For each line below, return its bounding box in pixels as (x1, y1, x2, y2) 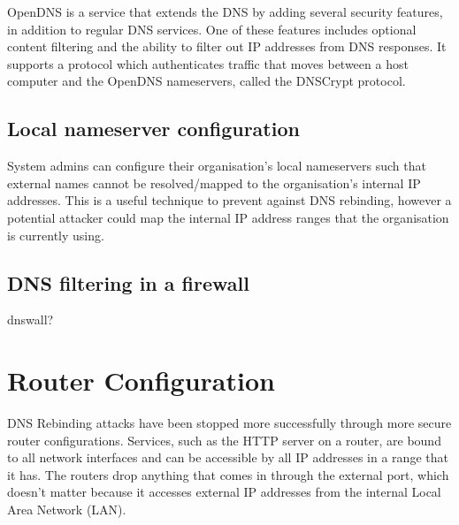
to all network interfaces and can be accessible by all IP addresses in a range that (7, 448, 448, 467)
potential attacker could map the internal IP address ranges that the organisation (7, 208, 449, 226)
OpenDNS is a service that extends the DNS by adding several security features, (7, 3, 443, 20)
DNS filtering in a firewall (7, 269, 249, 296)
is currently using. (7, 225, 104, 244)
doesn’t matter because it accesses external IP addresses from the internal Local (7, 483, 441, 501)
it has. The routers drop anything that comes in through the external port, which (7, 465, 449, 483)
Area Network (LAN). (7, 500, 126, 519)
